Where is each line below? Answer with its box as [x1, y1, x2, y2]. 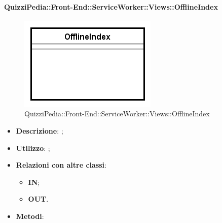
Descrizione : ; [16, 125, 63, 136]
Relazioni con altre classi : [16, 160, 106, 170]
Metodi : [16, 210, 44, 221]
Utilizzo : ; [16, 142, 50, 153]
